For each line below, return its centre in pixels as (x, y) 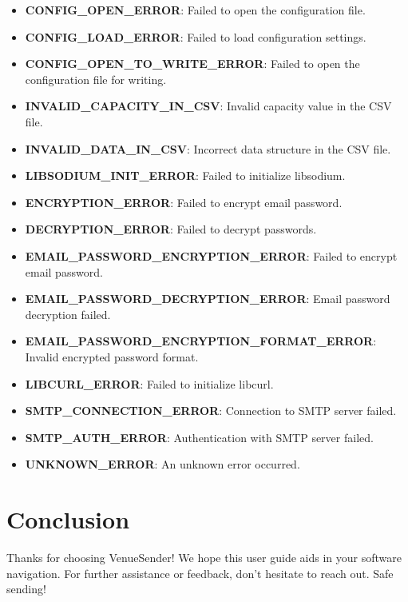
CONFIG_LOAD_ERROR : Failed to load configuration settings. (196, 36)
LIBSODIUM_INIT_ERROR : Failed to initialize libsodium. (185, 175)
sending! (26, 589)
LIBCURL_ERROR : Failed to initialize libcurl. (149, 383)
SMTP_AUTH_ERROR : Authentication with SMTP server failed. (199, 437)
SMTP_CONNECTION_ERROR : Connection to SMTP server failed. (211, 411)
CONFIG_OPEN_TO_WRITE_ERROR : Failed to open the (192, 64)
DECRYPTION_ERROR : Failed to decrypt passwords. (171, 229)
